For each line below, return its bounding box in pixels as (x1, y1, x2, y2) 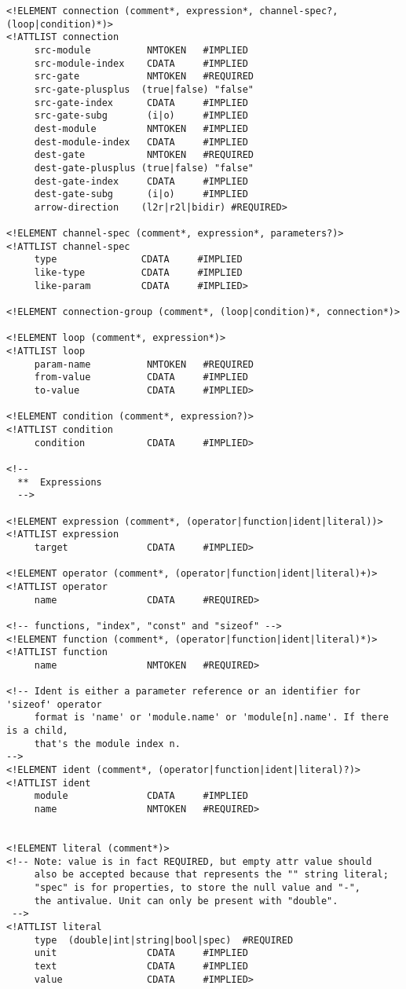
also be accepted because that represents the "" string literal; (34, 869, 389, 881)
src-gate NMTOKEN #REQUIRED (34, 71, 254, 82)
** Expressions (17, 476, 102, 488)
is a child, (6, 725, 68, 737)
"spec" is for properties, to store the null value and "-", (34, 881, 361, 893)
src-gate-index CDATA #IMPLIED (34, 97, 248, 108)
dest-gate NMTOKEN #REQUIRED (34, 149, 254, 161)
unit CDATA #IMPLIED (34, 947, 248, 959)
